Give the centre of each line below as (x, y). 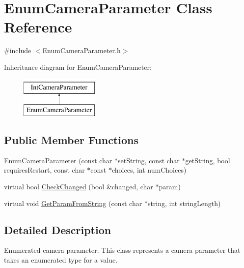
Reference (38, 27)
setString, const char (149, 160)
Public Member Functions (71, 140)
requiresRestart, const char (44, 170)
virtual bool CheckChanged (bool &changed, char (79, 187)
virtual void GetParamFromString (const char (73, 203)
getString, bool (208, 160)
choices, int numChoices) (149, 170)
